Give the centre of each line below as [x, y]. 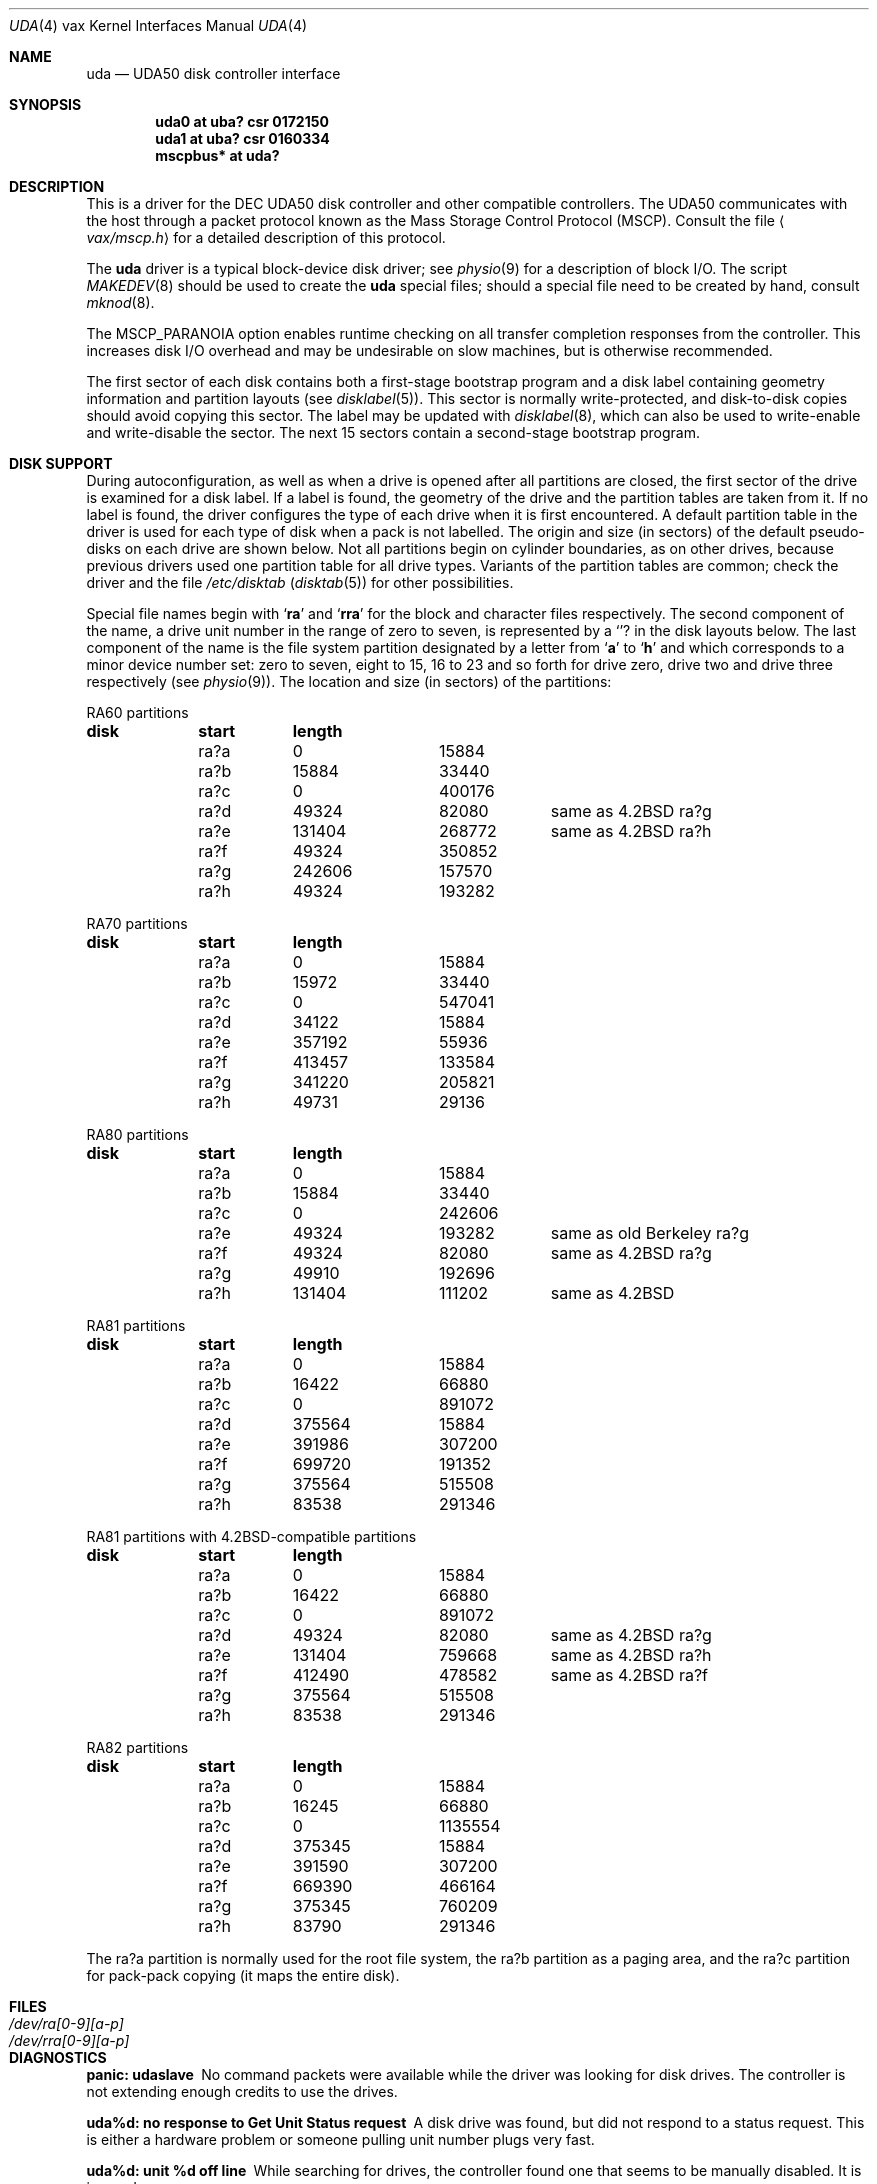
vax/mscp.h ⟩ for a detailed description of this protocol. [266, 237]
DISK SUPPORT [61, 463]
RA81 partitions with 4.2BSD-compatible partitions [251, 1536]
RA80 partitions [137, 1134]
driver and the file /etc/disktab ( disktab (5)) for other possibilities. [300, 582]
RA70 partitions [137, 923]
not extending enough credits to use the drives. [242, 2091]
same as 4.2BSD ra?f [629, 1675]
